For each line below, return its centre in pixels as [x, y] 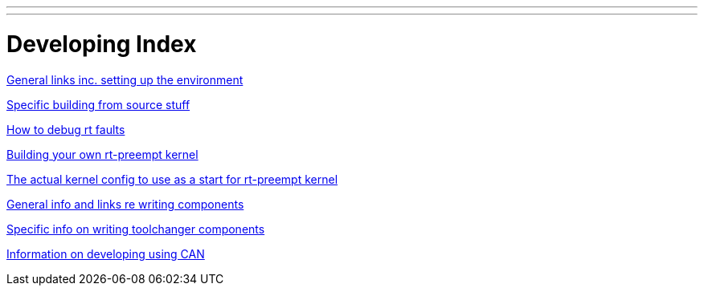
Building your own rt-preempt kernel [102, 154]
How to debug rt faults [66, 129]
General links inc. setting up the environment [125, 79]
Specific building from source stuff [98, 104]
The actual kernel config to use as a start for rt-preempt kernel [172, 179]
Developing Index [102, 44]
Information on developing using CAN [106, 253]
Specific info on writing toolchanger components [136, 229]
